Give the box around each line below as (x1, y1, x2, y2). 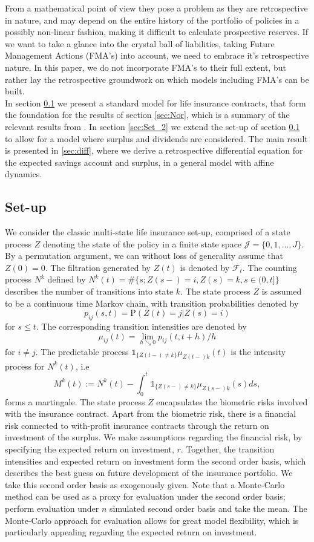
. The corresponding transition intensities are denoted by (36, 320, 247, 333)
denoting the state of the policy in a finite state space (43, 237, 242, 250)
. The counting (242, 261, 297, 273)
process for (5, 359, 45, 372)
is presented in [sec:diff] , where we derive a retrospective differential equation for (5, 144, 303, 157)
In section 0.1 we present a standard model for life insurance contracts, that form (5, 96, 306, 109)
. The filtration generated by (45, 261, 151, 273)
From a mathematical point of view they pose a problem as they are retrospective (5, 2, 308, 14)
